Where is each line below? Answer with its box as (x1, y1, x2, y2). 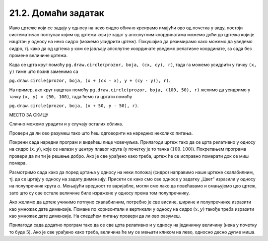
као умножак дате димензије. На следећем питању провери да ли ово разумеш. (9, 213, 181, 219)
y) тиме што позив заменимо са (9, 68, 78, 74)
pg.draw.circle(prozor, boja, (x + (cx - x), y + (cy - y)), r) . (9, 77, 171, 84)
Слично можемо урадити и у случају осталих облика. (9, 121, 124, 127)
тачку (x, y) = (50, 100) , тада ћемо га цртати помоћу (9, 94, 133, 100)
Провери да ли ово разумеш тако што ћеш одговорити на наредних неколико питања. (9, 130, 193, 136)
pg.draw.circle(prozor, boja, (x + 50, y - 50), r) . (9, 103, 139, 109)
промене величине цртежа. (9, 53, 68, 59)
